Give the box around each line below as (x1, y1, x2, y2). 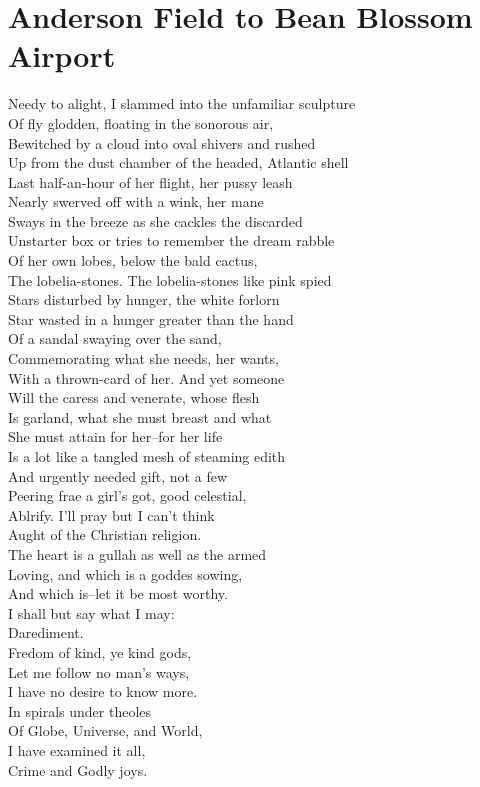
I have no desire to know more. (8, 681, 198, 702)
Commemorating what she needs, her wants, (8, 348, 279, 369)
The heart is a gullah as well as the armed (8, 543, 267, 564)
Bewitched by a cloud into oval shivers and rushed (8, 132, 316, 153)
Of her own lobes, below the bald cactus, (8, 250, 258, 271)
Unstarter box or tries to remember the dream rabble (8, 230, 335, 251)
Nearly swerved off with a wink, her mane (8, 191, 264, 212)
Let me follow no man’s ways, (8, 661, 190, 682)
